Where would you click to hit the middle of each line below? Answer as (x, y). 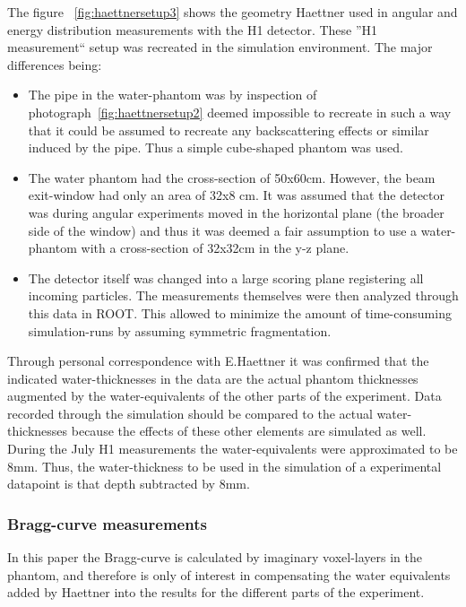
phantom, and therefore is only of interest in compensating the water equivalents (229, 574)
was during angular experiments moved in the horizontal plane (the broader (236, 212)
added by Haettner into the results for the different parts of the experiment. (216, 592)
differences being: (55, 64)
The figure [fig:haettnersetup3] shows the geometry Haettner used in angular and (233, 12)
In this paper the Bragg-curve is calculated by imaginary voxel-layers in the (215, 557)
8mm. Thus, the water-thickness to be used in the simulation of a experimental (224, 466)
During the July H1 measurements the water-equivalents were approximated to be (233, 449)
